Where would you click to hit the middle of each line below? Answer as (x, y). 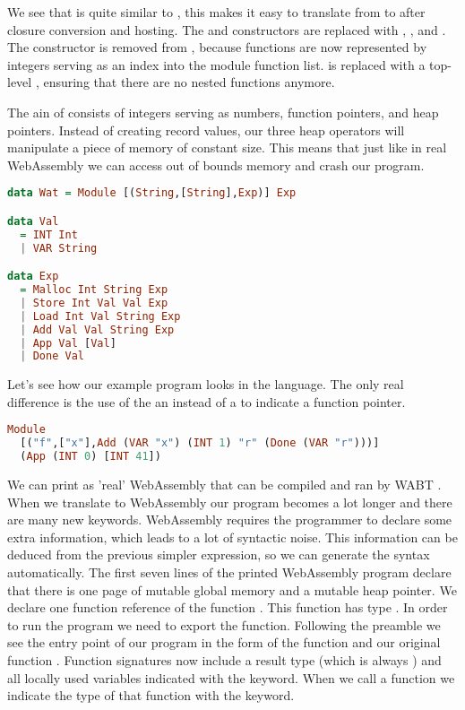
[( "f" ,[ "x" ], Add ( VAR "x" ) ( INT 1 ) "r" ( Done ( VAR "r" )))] (200, 443)
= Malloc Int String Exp (94, 290)
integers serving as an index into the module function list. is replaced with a (216, 64)
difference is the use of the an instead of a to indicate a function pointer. (207, 401)
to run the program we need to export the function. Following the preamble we (224, 624)
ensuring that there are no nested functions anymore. (189, 82)
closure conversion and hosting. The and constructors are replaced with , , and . (227, 29)
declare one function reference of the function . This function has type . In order (228, 607)
